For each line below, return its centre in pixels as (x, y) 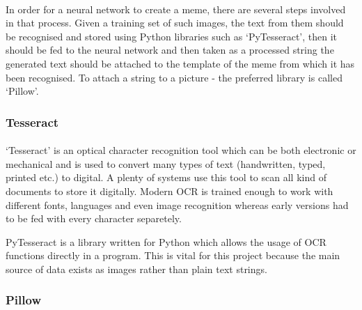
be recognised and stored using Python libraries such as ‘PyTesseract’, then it (172, 36)
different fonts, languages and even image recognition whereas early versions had (177, 204)
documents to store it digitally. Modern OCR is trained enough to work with (170, 191)
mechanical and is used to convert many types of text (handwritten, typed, (166, 163)
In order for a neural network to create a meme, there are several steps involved (176, 9)
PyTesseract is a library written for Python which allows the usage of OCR (166, 241)
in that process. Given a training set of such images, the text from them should (175, 23)
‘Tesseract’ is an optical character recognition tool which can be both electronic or (181, 150)
